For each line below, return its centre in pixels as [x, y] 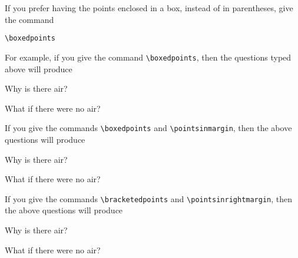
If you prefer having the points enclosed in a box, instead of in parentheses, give [149, 8]
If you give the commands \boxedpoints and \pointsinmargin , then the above [148, 128]
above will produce [39, 68]
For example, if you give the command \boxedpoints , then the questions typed [148, 57]
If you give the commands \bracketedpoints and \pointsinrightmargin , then [149, 198]
